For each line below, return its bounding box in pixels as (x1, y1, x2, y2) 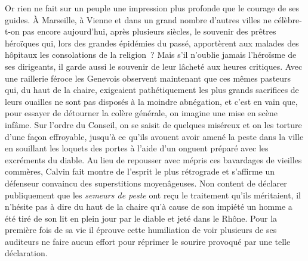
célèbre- (274, 13, 302, 26)
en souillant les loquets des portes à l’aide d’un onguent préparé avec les (5, 142, 269, 154)
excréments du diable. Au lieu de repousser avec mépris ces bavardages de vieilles (5, 153, 302, 166)
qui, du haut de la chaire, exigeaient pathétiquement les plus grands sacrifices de (5, 83, 299, 96)
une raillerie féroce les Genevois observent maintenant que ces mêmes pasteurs (5, 72, 291, 84)
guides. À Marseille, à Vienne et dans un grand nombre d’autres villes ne (5, 13, 272, 26)
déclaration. (5, 247, 48, 259)
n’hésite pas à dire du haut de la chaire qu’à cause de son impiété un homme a (5, 200, 292, 213)
